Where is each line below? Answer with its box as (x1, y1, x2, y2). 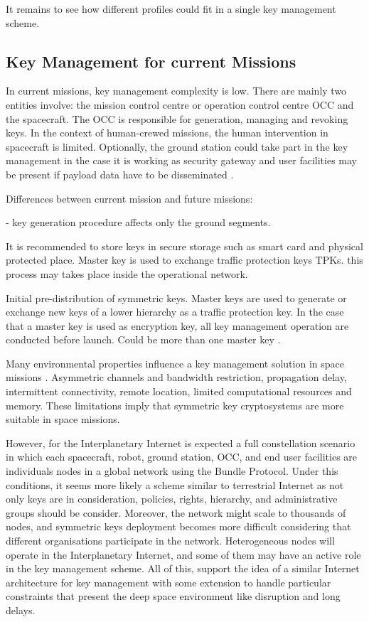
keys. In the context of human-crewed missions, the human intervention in (6, 125, 328, 140)
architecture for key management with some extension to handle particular (6, 574, 331, 589)
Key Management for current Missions (6, 50, 296, 72)
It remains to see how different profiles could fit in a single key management (6, 1, 336, 16)
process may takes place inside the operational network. (6, 266, 248, 281)
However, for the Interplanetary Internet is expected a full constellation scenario (6, 435, 355, 450)
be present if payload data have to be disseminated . (6, 166, 234, 181)
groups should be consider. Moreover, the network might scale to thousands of (6, 505, 346, 520)
